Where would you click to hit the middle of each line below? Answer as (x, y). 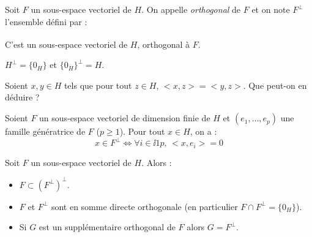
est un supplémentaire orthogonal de (107, 227)
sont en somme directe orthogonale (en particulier (144, 206)
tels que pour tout (98, 85)
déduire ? (22, 97)
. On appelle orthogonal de (191, 9)
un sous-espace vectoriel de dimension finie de (125, 118)
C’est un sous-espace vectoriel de (66, 44)
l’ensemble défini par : (46, 21)
